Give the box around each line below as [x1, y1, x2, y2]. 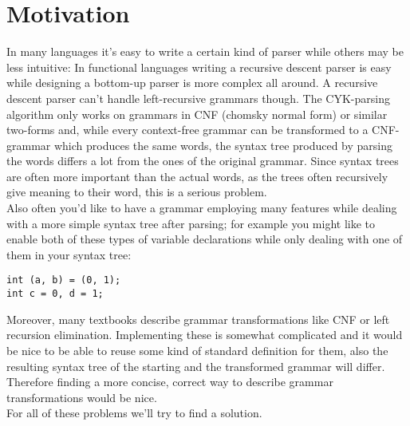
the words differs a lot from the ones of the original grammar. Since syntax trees [6, 152, 399, 169]
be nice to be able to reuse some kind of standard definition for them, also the [6, 341, 388, 358]
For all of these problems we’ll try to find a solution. [6, 404, 262, 421]
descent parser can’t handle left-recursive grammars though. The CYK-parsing [6, 89, 390, 106]
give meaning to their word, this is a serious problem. [6, 183, 267, 200]
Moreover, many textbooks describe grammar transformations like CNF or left [6, 310, 390, 327]
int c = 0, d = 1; [6, 288, 104, 300]
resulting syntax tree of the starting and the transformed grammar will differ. [6, 357, 385, 374]
